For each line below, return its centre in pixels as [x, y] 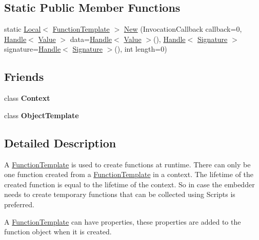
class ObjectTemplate [42, 115]
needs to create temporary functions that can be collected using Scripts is [120, 194]
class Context [27, 98]
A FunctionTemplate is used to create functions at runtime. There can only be [127, 164]
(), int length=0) [141, 49]
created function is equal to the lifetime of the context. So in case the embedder [129, 184]
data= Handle [91, 39]
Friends [24, 77]
